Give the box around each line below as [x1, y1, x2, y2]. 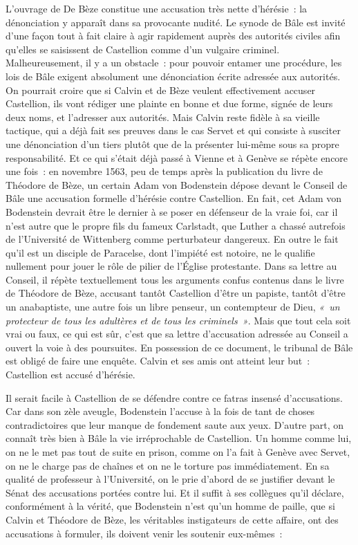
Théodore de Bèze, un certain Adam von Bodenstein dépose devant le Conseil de [6, 177, 348, 192]
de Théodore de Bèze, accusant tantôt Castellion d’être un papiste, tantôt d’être [6, 286, 346, 300]
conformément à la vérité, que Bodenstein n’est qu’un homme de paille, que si [6, 499, 335, 513]
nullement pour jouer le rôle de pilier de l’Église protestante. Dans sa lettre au [6, 259, 337, 273]
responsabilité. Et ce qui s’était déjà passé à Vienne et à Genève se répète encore [6, 150, 348, 165]
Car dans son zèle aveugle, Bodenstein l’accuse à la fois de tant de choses [6, 404, 315, 418]
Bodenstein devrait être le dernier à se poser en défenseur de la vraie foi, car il [6, 204, 338, 219]
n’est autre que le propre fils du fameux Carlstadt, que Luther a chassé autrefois [6, 218, 346, 232]
